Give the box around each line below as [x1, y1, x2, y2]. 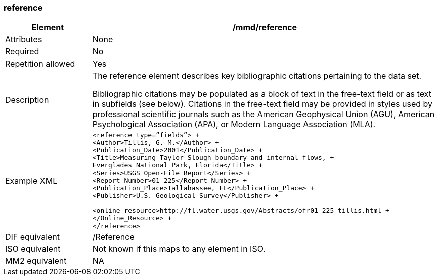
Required [5, 46, 39, 57]
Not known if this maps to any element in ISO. [92, 244, 266, 254]
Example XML [5, 175, 58, 186]
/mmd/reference [232, 22, 297, 33]
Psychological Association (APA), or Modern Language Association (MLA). [92, 119, 376, 130]
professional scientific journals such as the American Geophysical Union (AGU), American [92, 109, 435, 120]
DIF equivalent [5, 232, 60, 242]
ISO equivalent [5, 244, 61, 254]
